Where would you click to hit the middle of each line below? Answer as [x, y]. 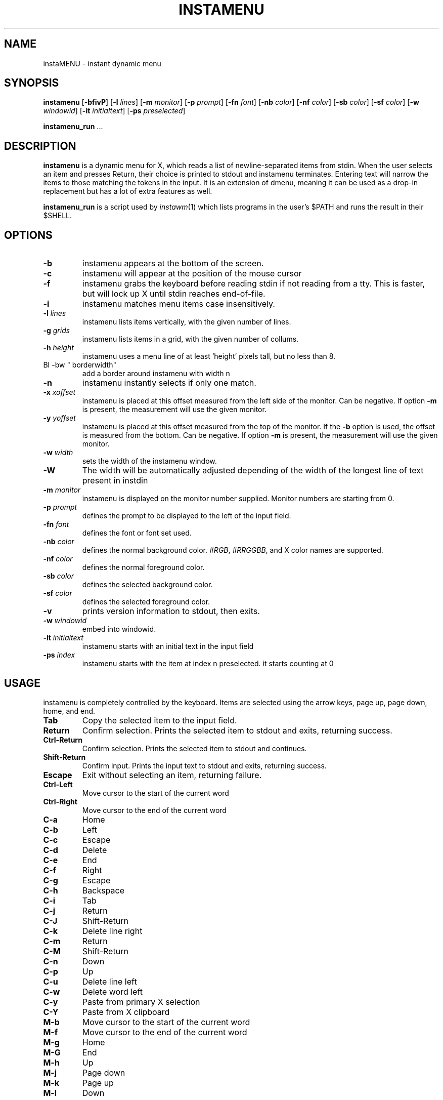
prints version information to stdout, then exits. [171, 611]
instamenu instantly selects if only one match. [169, 383]
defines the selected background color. [147, 585]
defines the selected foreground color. [146, 602]
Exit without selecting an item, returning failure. [172, 775]
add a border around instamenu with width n [156, 374]
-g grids [57, 331]
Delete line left [109, 981]
